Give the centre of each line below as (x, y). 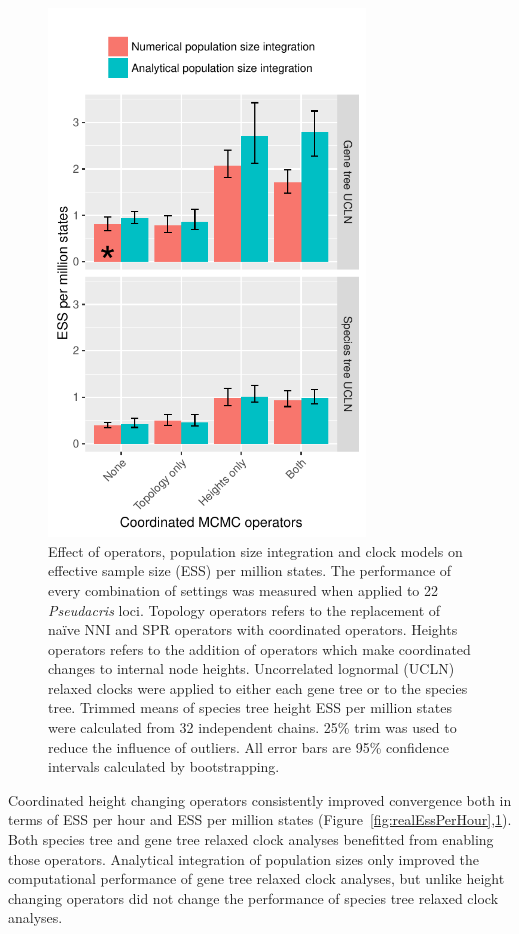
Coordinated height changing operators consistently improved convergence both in (260, 799)
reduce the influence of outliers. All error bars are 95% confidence (248, 746)
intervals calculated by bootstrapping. (164, 766)
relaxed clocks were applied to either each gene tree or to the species (258, 687)
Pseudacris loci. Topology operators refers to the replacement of (244, 609)
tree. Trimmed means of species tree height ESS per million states (250, 707)
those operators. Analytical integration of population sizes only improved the (244, 858)
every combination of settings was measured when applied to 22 (243, 589)
